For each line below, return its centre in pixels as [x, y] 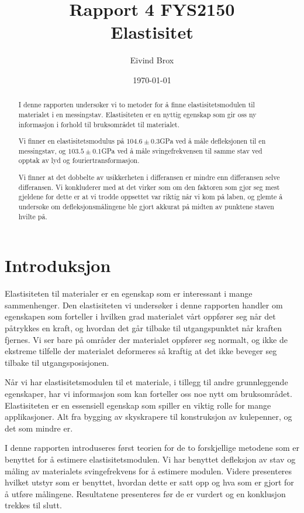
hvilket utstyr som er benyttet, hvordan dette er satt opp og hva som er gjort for [149, 482]
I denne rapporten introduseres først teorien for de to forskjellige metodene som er [152, 448]
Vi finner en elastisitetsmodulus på [71, 141]
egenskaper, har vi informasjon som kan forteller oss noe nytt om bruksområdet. [148, 393]
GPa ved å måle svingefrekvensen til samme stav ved [182, 150]
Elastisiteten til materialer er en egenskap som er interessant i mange [129, 293]
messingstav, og [42, 150]
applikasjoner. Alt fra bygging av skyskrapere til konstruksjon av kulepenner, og [148, 417]
